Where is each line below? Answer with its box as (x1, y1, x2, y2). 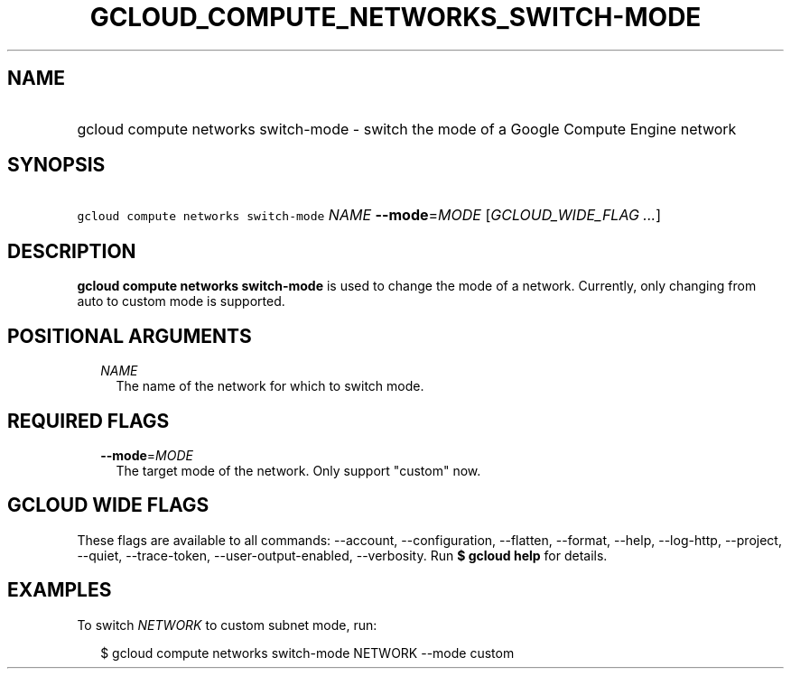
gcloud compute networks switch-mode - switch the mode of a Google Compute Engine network (77, 119, 737, 138)
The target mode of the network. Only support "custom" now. (116, 462, 481, 478)
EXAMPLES (7, 579, 112, 602)
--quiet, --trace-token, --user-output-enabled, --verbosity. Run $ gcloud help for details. (77, 547, 608, 563)
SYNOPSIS (7, 153, 106, 177)
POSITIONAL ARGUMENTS (7, 324, 252, 347)
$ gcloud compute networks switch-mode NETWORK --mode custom (100, 644, 515, 661)
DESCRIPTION (7, 239, 136, 263)
